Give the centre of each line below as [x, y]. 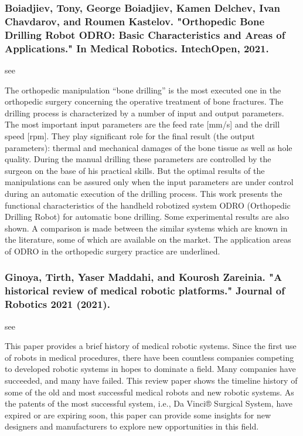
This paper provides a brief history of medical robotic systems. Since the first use [151, 346]
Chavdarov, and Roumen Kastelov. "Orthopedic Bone [135, 21]
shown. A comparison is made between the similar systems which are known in [146, 228]
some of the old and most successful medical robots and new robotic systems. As [149, 392]
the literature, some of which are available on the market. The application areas [148, 239]
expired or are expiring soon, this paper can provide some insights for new [138, 415]
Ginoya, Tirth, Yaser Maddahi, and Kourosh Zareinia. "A [144, 277]
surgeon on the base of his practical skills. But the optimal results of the [135, 170]
